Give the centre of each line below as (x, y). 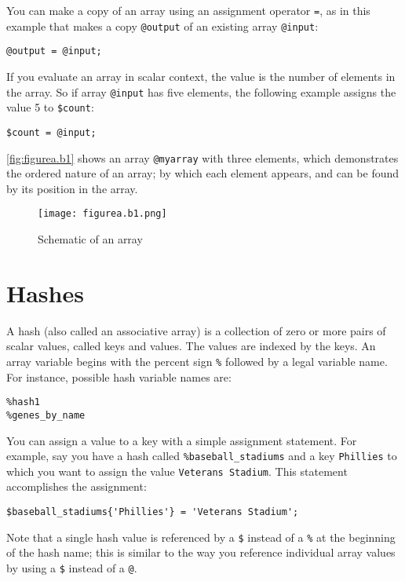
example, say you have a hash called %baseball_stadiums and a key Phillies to (202, 456)
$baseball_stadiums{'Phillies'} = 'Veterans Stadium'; (153, 512)
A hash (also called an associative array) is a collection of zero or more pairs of (196, 330)
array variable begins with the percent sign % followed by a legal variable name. (197, 361)
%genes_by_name (46, 415)
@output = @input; (54, 51)
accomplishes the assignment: (77, 486)
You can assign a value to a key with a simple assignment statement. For (182, 440)
